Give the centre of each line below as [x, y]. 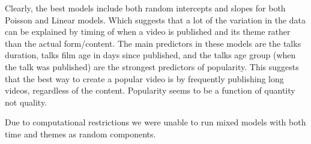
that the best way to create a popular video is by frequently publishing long [144, 78]
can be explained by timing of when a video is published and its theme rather [148, 31]
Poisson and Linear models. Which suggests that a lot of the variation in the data [155, 19]
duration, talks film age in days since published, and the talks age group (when [150, 55]
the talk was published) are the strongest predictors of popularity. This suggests [152, 66]
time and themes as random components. [80, 133]
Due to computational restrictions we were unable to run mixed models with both [155, 122]
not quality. [26, 102]
